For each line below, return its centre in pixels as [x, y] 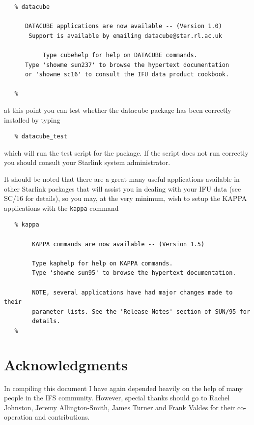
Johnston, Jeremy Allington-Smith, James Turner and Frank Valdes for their [120, 407]
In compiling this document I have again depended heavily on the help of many [124, 388]
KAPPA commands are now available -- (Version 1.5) [118, 244]
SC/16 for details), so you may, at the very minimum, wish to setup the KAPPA [126, 198]
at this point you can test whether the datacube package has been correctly [118, 110]
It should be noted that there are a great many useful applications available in [122, 179]
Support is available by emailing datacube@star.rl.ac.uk [125, 36]
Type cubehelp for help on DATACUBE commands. [120, 55]
